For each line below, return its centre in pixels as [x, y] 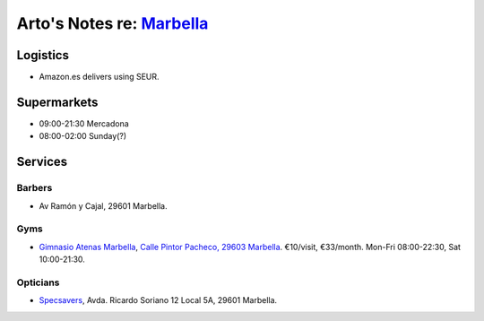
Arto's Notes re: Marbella [112, 23]
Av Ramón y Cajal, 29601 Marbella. [103, 205]
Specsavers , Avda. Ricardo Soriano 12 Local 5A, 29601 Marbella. [158, 300]
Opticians [38, 282]
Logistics [43, 55]
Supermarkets [57, 102]
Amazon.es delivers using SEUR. [99, 77]
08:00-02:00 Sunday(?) [83, 136]
